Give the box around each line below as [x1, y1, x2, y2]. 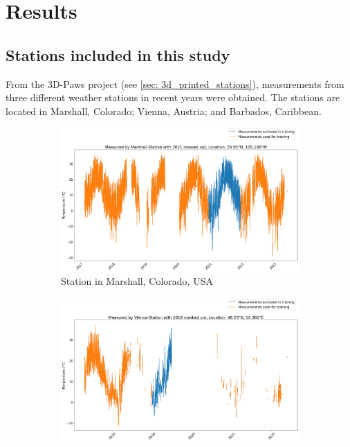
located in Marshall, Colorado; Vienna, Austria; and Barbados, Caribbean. [6, 103, 322, 118]
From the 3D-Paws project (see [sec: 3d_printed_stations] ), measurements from [6, 76, 344, 91]
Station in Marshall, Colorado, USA [61, 274, 213, 288]
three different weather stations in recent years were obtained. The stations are [6, 90, 340, 105]
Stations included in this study [6, 44, 230, 65]
